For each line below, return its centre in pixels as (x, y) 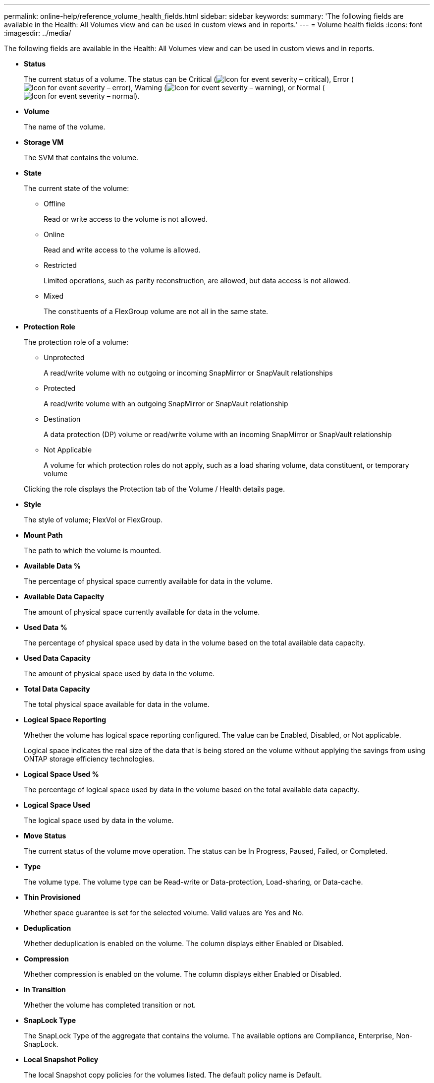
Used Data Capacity (57, 658)
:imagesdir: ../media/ (38, 33)
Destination (62, 419)
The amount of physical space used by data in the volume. (119, 673)
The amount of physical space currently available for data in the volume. (142, 612)
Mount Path (43, 535)
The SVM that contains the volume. (81, 158)
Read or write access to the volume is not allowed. (126, 219)
